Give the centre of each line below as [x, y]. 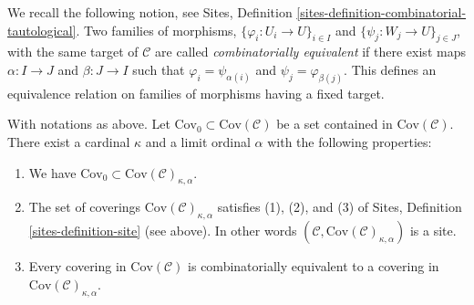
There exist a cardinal [69, 142]
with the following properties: [350, 142]
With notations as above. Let [89, 124]
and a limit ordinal [198, 142]
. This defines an [390, 69]
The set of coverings [85, 207]
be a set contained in [335, 124]
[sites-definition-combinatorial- [381, 12]
